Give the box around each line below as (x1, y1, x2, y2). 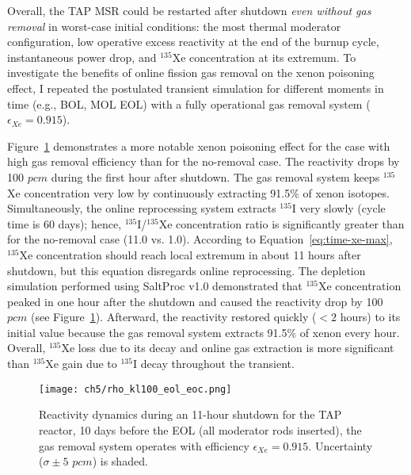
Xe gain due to (45, 355, 117, 372)
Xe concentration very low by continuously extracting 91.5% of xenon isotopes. (7, 184, 390, 201)
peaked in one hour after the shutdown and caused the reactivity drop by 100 (7, 293, 383, 309)
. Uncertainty (308, 437, 373, 454)
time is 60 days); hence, (7, 215, 122, 232)
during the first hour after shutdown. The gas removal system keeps (51, 168, 380, 185)
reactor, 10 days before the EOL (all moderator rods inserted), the (39, 421, 362, 438)
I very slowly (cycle (291, 200, 386, 216)
